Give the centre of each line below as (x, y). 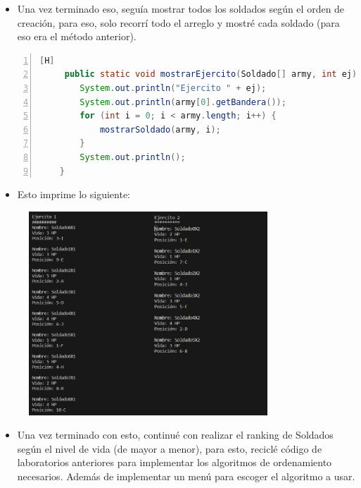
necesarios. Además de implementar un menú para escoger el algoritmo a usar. (186, 476)
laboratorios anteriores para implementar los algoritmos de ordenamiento (175, 462)
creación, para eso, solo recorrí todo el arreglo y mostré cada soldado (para (178, 22)
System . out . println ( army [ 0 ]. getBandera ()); (183, 102)
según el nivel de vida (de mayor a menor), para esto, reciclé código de (170, 448)
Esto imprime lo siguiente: (74, 194)
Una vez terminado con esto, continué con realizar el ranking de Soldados (175, 435)
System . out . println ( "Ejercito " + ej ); (173, 88)
